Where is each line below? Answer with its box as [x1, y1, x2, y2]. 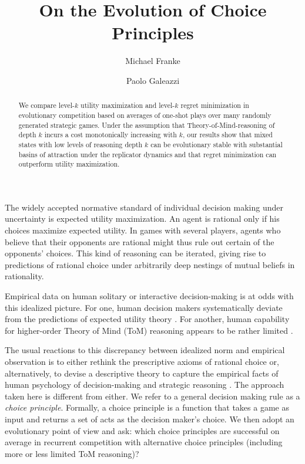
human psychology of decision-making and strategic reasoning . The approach [5, 378, 284, 391]
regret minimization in [180, 100, 249, 110]
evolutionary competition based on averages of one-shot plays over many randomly [18, 110, 272, 120]
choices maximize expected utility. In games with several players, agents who [5, 224, 281, 236]
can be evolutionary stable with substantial [150, 139, 283, 149]
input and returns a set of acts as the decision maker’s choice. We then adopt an [5, 412, 294, 425]
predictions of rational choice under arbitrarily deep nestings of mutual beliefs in [5, 258, 295, 270]
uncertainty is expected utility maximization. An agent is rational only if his [5, 212, 280, 225]
